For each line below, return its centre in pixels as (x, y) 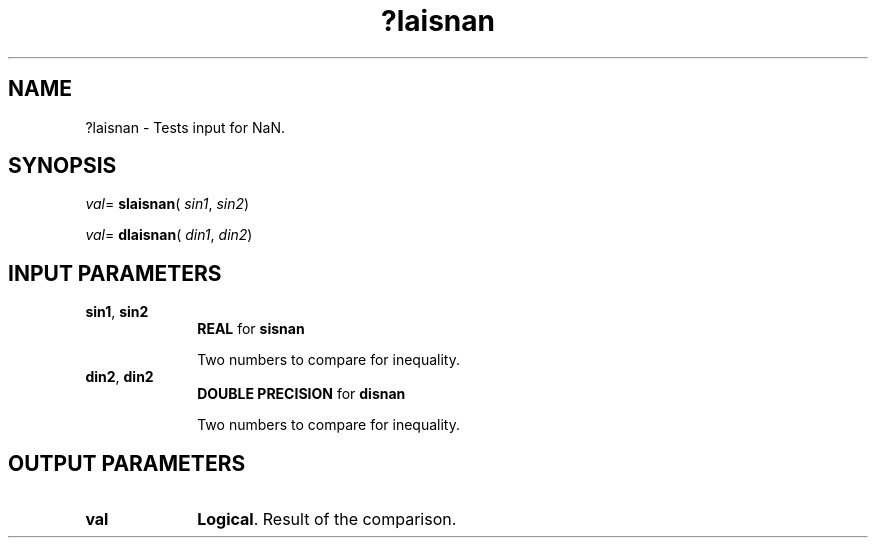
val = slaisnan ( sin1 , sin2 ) (167, 204)
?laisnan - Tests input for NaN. (185, 127)
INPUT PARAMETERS (115, 273)
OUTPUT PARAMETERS (127, 463)
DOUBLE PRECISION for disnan (301, 394)
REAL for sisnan (251, 329)
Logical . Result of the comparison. (327, 519)
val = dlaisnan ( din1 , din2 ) (169, 235)
